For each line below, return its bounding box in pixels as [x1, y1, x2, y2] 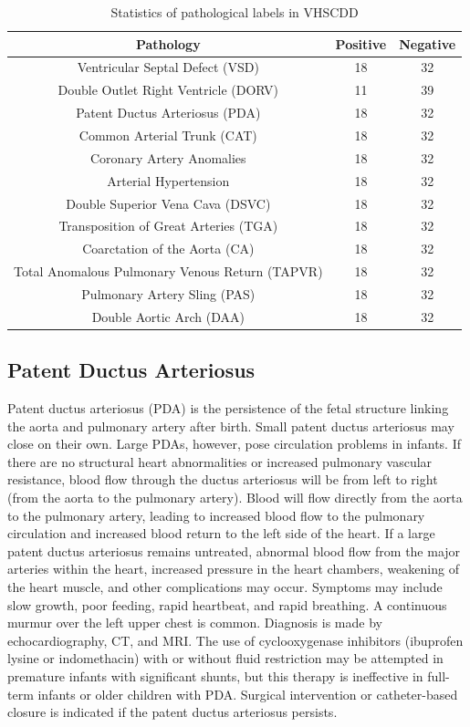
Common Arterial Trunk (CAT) [78, 125, 257, 144]
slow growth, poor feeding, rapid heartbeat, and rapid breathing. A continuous [7, 595, 447, 614]
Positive [335, 34, 387, 53]
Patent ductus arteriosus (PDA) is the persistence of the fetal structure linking [7, 399, 449, 418]
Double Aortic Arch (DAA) [91, 306, 245, 326]
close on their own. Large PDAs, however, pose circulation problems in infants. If [7, 434, 461, 453]
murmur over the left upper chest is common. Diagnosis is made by [7, 613, 382, 632]
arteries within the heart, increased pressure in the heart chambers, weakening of [7, 559, 459, 578]
